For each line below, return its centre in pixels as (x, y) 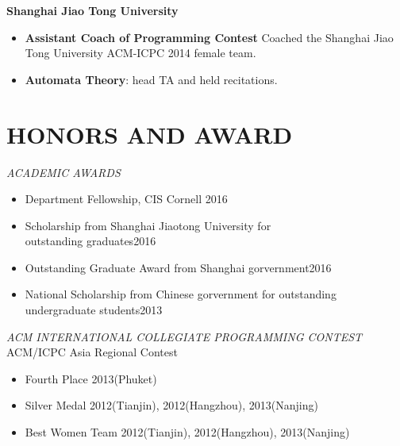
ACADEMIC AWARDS (63, 172)
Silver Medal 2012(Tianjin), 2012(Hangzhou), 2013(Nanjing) (171, 405)
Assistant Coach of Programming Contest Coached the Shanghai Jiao (209, 37)
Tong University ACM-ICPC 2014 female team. (140, 53)
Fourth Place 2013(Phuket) (91, 378)
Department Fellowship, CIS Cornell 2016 (126, 199)
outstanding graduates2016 (90, 241)
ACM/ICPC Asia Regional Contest (92, 352)
